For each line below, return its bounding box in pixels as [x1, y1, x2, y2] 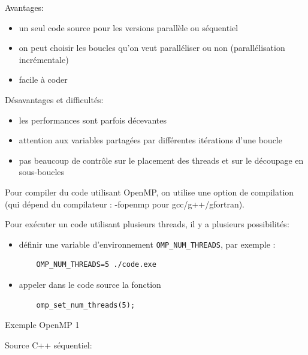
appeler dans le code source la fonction [19, 278, 161, 290]
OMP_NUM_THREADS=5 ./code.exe [36, 260, 156, 269]
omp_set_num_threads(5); [36, 300, 135, 309]
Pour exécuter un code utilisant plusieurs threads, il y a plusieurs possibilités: [5, 218, 289, 230]
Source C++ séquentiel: [5, 338, 92, 351]
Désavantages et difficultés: [5, 93, 104, 106]
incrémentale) [19, 53, 69, 65]
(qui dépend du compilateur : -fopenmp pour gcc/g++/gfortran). [5, 197, 245, 210]
